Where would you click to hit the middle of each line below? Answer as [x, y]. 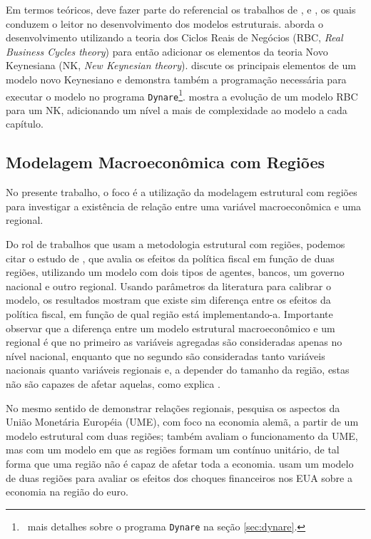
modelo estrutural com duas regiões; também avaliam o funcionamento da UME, [182, 435]
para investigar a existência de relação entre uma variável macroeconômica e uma [184, 206]
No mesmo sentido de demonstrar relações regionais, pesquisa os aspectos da [173, 407]
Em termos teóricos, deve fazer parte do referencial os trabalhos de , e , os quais [181, 9]
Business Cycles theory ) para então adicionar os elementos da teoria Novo [167, 51]
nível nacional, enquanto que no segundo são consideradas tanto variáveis [166, 355]
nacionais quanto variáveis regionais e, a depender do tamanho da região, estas [178, 370]
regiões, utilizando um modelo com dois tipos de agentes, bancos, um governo [175, 272]
